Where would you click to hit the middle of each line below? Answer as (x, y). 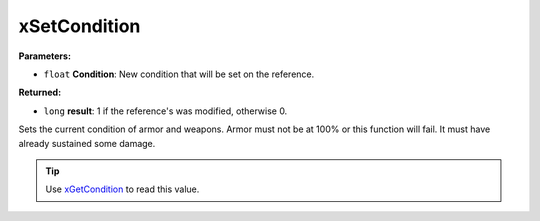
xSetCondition (79, 26)
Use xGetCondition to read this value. (122, 189)
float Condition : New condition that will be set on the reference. (179, 74)
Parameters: (45, 56)
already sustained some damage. (87, 143)
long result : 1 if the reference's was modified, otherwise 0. (165, 111)
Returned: (40, 92)
